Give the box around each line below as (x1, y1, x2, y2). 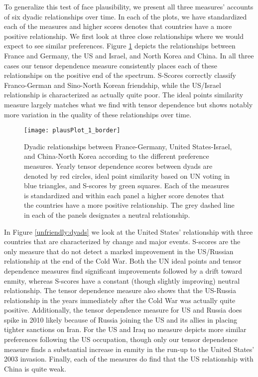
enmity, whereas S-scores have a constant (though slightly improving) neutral (4, 275, 240, 286)
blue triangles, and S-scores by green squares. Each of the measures (24, 180, 229, 191)
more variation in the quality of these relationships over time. (4, 109, 192, 119)
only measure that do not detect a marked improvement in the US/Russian (4, 246, 234, 256)
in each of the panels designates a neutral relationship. (24, 209, 190, 220)
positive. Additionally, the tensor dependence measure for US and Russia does (4, 305, 242, 315)
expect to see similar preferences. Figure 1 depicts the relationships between (4, 40, 236, 51)
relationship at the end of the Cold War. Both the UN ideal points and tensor (4, 256, 242, 266)
